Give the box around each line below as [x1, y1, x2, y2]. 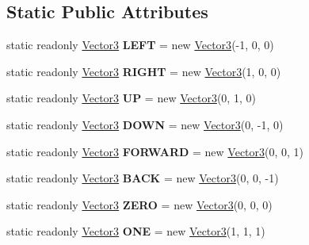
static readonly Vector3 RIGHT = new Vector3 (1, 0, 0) [6, 63, 281, 79]
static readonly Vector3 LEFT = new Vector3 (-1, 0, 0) [6, 36, 274, 53]
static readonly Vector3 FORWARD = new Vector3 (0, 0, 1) [6, 143, 304, 159]
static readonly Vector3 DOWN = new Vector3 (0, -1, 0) [6, 116, 284, 132]
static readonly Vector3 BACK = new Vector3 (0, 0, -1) [6, 170, 279, 186]
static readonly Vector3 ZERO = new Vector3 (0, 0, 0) [6, 196, 273, 212]
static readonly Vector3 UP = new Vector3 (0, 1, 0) [6, 90, 256, 106]
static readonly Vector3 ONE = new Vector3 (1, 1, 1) [6, 223, 265, 239]
